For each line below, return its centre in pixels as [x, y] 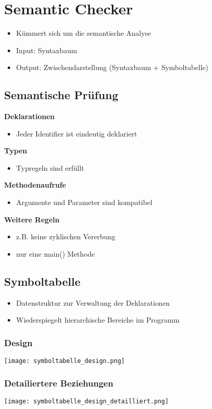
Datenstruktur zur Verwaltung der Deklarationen [93, 302]
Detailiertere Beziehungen [59, 383]
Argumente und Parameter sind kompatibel [84, 202]
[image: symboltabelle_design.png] [65, 361]
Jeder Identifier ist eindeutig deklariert [77, 133]
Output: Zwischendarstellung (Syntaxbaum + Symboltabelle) [112, 67]
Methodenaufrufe [35, 185]
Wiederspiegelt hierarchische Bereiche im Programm [98, 320]
